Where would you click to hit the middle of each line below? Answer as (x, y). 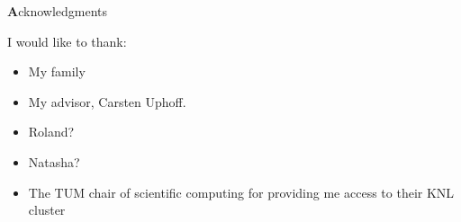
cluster (47, 210)
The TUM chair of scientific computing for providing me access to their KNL (241, 192)
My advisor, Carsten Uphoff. (107, 101)
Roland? (51, 132)
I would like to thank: (67, 41)
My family (57, 71)
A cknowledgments (58, 11)
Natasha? (54, 161)
